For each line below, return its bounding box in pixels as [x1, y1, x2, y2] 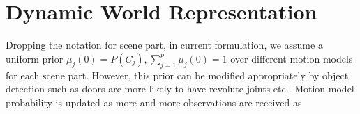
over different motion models [230, 51, 353, 65]
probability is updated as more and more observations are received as [6, 95, 302, 109]
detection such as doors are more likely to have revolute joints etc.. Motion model [6, 81, 354, 96]
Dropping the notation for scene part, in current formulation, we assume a [6, 38, 323, 52]
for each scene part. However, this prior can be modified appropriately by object [6, 67, 349, 82]
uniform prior [6, 51, 63, 65]
